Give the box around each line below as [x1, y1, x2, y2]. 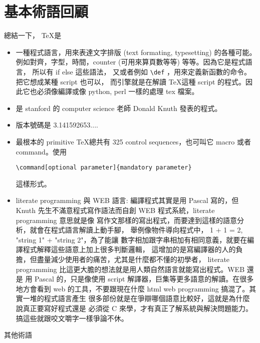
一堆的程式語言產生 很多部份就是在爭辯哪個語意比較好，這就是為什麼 [23, 293, 250, 303]
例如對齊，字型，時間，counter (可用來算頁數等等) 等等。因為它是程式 [16, 56, 245, 67]
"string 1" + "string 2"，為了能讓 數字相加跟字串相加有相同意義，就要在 [16, 234, 247, 244]
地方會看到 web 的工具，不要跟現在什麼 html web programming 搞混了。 [16, 283, 249, 293]
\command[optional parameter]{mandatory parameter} [16, 164, 192, 171]
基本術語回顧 [4, 1, 89, 21]
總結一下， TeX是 [4, 30, 62, 40]
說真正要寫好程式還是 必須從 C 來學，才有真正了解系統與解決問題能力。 [16, 302, 252, 313]
